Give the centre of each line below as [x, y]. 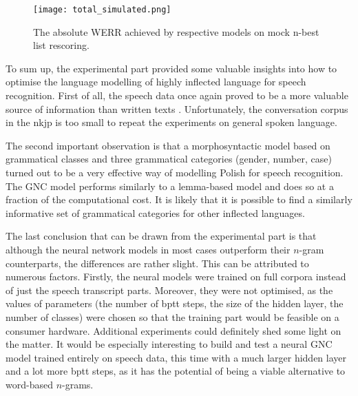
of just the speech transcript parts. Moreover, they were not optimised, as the [169, 290]
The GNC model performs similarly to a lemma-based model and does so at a [170, 186]
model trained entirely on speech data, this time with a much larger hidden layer [176, 357]
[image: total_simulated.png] [102, 10]
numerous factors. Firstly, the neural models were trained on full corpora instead [176, 277]
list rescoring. [61, 45]
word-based [29, 384]
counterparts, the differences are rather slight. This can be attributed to [157, 263]
